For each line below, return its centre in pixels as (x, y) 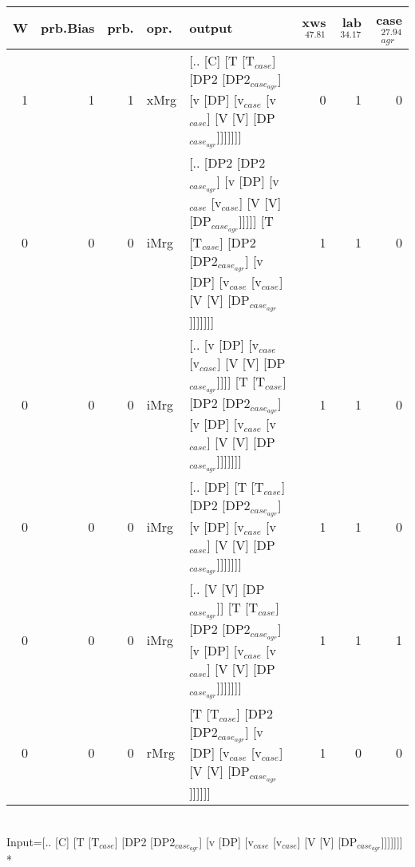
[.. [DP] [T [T (227, 487)
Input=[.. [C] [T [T (53, 841)
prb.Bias (68, 28)
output (211, 28)
